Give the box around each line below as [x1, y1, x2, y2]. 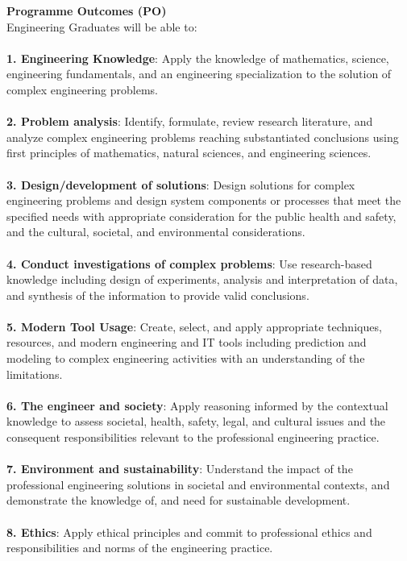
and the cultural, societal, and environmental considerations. [6, 223, 305, 240]
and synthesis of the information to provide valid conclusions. [6, 286, 309, 303]
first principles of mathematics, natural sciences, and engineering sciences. [6, 144, 372, 161]
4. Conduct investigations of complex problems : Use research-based [6, 255, 372, 272]
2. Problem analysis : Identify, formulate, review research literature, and [6, 113, 373, 130]
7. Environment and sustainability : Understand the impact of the [6, 460, 353, 477]
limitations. [6, 365, 63, 382]
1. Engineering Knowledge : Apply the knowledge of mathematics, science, [6, 49, 389, 66]
